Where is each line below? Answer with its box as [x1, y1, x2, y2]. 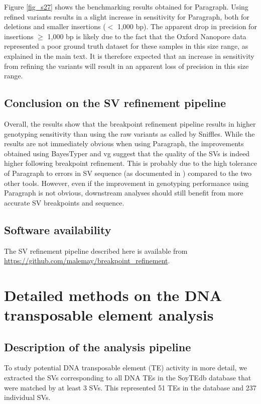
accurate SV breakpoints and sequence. [4, 197, 124, 208]
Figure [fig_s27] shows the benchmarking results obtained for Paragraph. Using [4, 2, 248, 12]
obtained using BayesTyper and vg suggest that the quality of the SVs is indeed [4, 148, 250, 158]
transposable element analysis [4, 305, 214, 325]
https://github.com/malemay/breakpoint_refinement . [4, 255, 170, 266]
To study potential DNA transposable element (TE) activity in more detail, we [4, 362, 247, 373]
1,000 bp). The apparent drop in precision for [117, 21, 257, 32]
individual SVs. [4, 392, 51, 402]
